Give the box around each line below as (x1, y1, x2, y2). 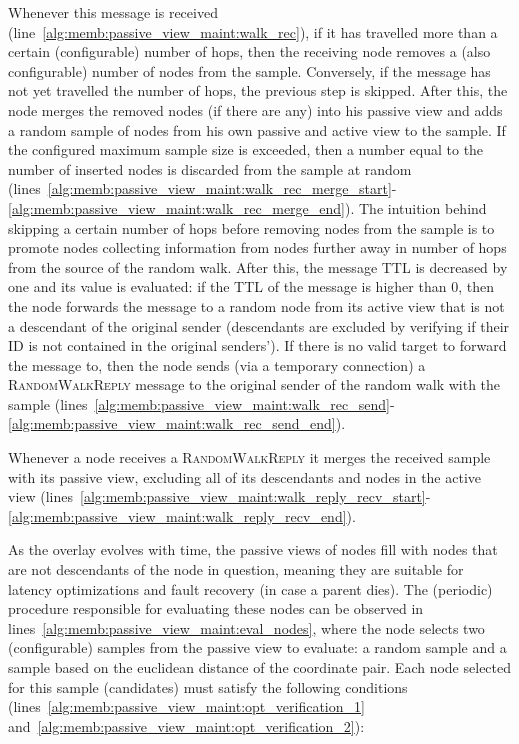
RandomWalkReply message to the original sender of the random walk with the (8, 374, 501, 395)
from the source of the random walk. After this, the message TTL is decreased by (8, 256, 508, 277)
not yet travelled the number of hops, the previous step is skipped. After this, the (8, 80, 508, 101)
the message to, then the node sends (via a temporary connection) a (8, 354, 426, 375)
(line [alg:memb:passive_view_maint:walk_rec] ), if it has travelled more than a (8, 21, 498, 42)
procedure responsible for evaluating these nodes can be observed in (8, 598, 424, 619)
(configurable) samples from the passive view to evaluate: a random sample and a (8, 637, 507, 658)
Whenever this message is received (8, 2, 218, 22)
